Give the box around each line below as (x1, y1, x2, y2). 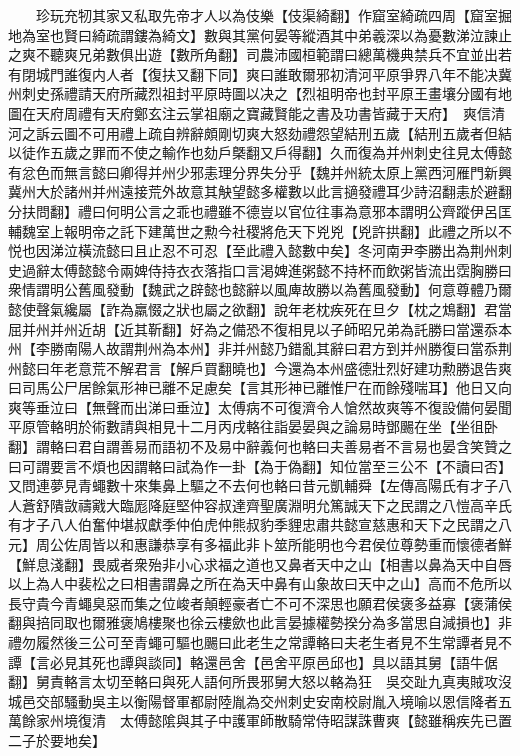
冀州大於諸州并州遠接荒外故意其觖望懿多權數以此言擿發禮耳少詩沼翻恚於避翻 (8, 181, 512, 202)
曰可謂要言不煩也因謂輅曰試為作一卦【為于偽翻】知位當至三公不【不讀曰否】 (8, 455, 512, 476)
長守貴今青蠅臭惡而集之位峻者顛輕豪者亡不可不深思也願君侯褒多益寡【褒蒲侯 (8, 592, 512, 613)
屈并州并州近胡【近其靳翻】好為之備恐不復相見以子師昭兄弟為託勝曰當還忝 (8, 318, 498, 339)
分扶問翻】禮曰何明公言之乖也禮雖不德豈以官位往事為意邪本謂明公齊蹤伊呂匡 (8, 200, 512, 221)
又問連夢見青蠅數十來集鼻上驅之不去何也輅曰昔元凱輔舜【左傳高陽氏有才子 (8, 475, 498, 496)
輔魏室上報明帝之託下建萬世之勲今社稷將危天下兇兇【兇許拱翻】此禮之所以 (8, 220, 498, 241)
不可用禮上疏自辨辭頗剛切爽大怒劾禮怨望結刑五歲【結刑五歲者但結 (77, 122, 512, 143)
